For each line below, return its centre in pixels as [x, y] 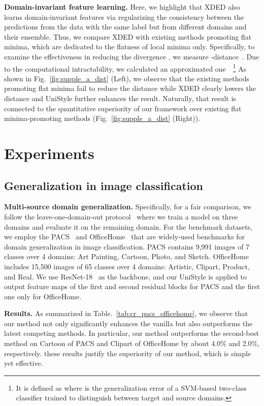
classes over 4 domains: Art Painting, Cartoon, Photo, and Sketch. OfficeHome [126, 256]
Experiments [49, 153]
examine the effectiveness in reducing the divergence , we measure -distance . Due [132, 56]
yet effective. [24, 363]
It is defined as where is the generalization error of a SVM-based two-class [131, 387]
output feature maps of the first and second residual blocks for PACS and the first [132, 286]
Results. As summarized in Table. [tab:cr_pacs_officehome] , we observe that [126, 313]
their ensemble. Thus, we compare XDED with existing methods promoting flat [128, 36]
